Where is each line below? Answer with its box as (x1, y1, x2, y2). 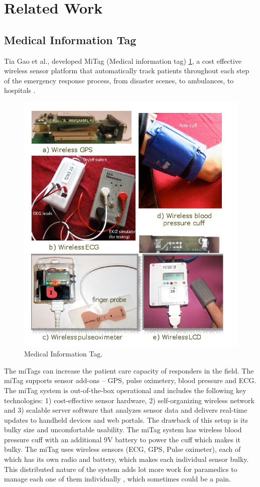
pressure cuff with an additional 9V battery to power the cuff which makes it (4, 434, 240, 444)
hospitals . (4, 85, 36, 95)
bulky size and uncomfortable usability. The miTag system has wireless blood (4, 424, 242, 435)
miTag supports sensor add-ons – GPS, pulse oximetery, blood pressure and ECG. (4, 375, 256, 386)
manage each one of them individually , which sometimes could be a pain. (4, 473, 231, 484)
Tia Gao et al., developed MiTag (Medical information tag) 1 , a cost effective (4, 55, 242, 66)
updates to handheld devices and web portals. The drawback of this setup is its (4, 414, 248, 425)
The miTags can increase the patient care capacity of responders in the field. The (4, 365, 254, 376)
